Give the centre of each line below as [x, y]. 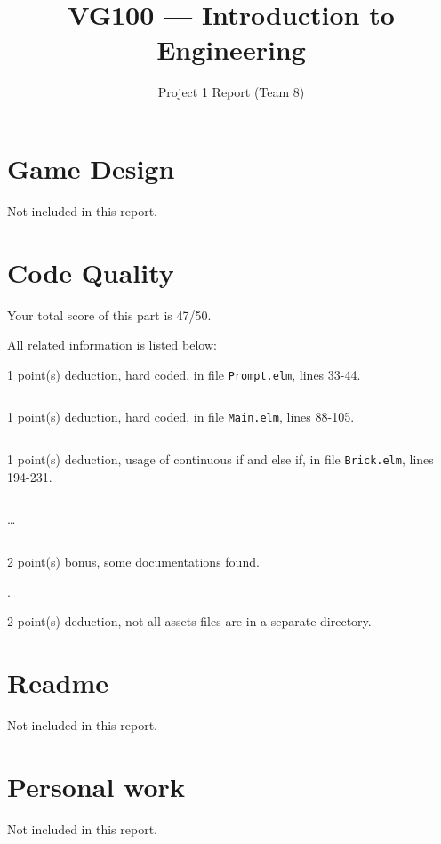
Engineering [231, 49]
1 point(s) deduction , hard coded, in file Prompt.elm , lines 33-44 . [184, 374]
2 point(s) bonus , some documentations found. [133, 561]
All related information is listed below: [112, 345]
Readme [58, 682]
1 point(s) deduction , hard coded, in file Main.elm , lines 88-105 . [181, 417]
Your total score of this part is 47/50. [109, 314]
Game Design [91, 168]
